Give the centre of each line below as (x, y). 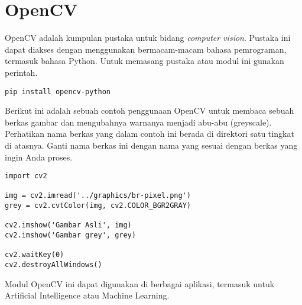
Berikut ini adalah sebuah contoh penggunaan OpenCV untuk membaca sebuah (150, 110)
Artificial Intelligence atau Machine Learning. (87, 295)
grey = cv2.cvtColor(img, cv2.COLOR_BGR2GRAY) (98, 206)
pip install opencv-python (58, 91)
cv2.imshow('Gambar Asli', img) (68, 225)
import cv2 (26, 176)
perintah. (21, 72)
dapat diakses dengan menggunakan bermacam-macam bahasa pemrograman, (146, 49)
